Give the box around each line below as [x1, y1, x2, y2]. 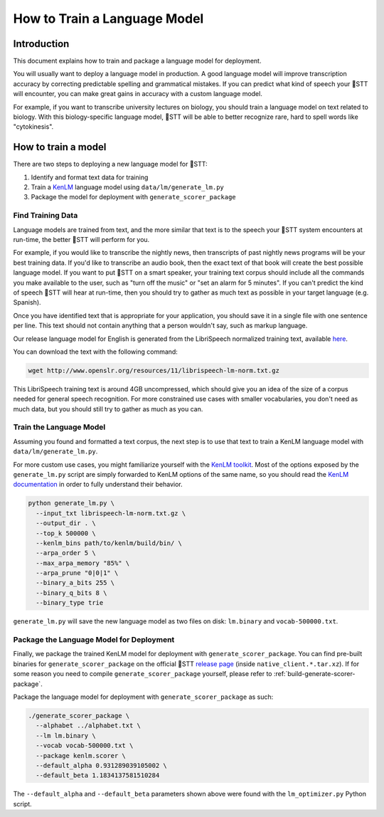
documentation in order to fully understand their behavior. [13, 480, 183, 489]
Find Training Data [13, 211, 78, 221]
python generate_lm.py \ [28, 499, 115, 507]
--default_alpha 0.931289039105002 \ [36, 761, 167, 769]
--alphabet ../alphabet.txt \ [36, 722, 142, 729]
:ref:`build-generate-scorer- [273, 670, 356, 678]
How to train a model [13, 141, 107, 153]
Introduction [13, 38, 70, 50]
